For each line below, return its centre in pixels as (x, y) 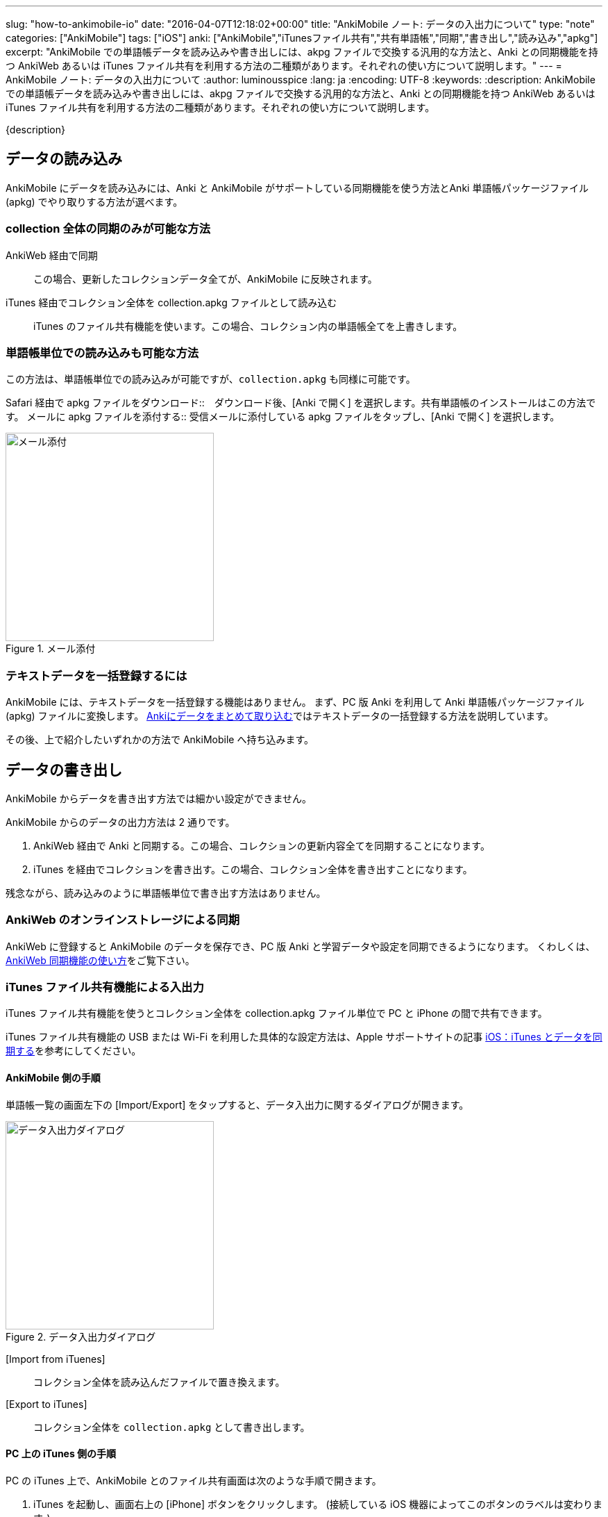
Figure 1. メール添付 (51, 649)
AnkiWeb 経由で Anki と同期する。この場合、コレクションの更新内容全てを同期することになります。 (262, 845)
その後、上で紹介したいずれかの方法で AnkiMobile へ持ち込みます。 (160, 740)
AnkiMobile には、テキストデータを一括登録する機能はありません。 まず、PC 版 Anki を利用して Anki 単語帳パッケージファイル (295, 702)
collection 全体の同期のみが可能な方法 (108, 229)
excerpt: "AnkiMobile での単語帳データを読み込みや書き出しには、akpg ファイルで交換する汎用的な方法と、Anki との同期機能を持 (302, 52)
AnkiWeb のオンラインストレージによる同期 (123, 920)
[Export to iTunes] (47, 1404)
